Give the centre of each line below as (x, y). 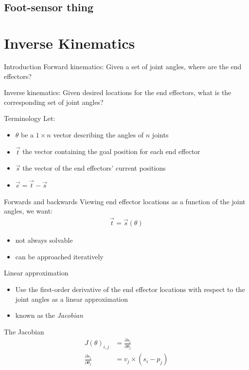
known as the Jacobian (49, 315)
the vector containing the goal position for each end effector (111, 151)
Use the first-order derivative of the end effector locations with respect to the (130, 289)
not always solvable (44, 240)
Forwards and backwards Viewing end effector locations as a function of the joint (125, 201)
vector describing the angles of (98, 134)
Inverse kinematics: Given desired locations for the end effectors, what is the (118, 92)
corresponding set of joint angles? (54, 102)
